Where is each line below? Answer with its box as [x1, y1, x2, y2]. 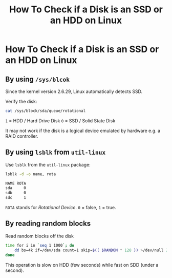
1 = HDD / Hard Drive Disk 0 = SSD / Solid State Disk [5, 117, 116, 124]
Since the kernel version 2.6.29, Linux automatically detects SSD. [5, 88, 142, 95]
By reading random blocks [5, 219, 91, 228]
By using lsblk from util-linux [5, 148, 106, 157]
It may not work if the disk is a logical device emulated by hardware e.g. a [5, 127, 160, 134]
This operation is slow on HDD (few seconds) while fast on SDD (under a [5, 262, 159, 268]
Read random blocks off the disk [5, 233, 74, 239]
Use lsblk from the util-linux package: [5, 161, 91, 168]
